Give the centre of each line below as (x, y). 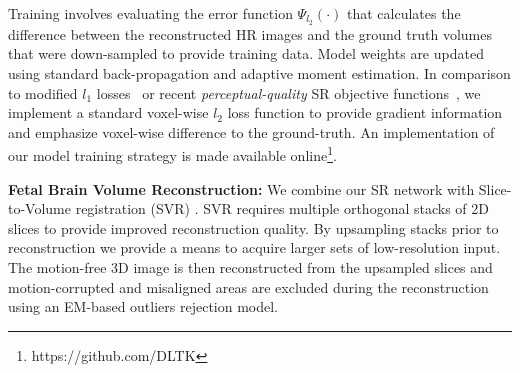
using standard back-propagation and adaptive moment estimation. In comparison (259, 73)
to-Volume (39, 208)
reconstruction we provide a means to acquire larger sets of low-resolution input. (254, 247)
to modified (43, 92)
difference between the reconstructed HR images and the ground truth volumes (250, 33)
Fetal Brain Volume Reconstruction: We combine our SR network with (241, 188)
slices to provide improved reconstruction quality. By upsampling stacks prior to (253, 227)
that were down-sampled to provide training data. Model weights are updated (246, 53)
